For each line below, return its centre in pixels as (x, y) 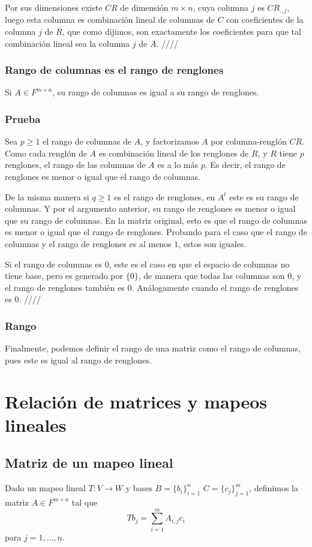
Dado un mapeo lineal (45, 488)
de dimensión (144, 7)
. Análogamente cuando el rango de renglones (215, 287)
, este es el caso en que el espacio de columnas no (199, 264)
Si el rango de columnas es (53, 264)
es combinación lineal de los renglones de (174, 153)
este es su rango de (264, 196)
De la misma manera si (47, 196)
